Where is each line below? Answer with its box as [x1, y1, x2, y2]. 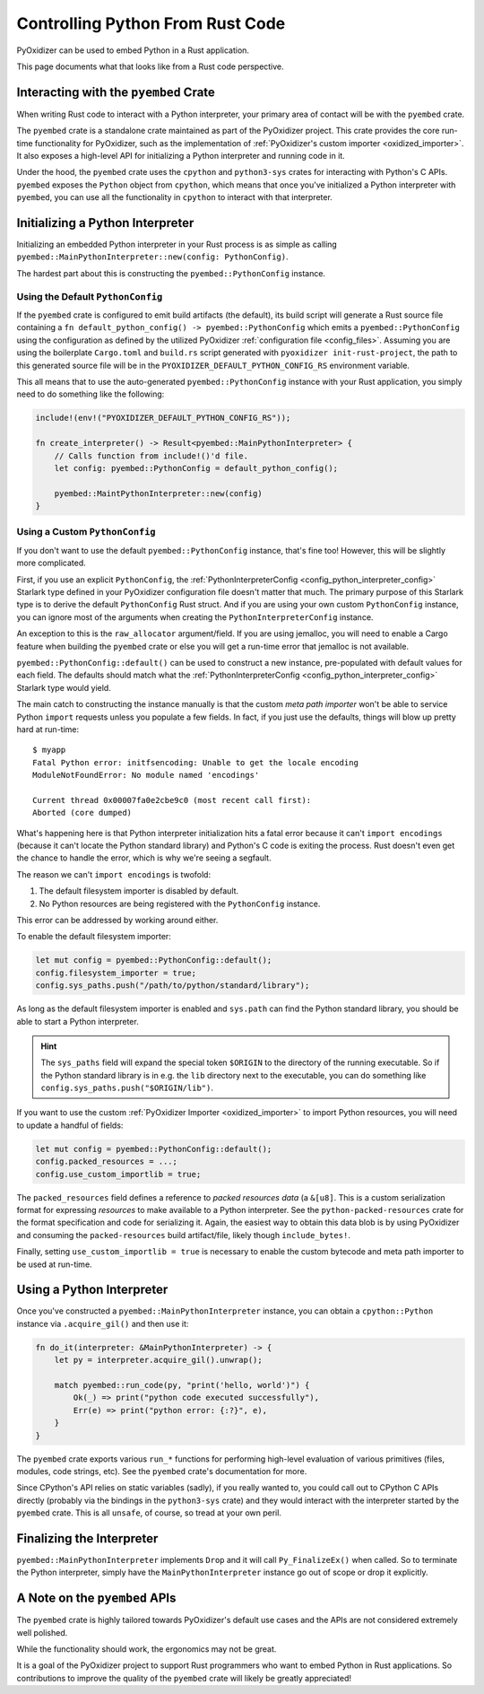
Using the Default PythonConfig [16, 290, 163, 302]
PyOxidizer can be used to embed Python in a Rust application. [16, 45, 250, 56]
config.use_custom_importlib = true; [35, 1169, 202, 1179]
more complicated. [16, 557, 87, 569]
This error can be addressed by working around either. [16, 914, 219, 925]
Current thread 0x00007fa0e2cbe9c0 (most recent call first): [32, 795, 312, 805]
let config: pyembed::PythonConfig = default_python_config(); [54, 463, 339, 473]
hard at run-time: [16, 723, 80, 735]
